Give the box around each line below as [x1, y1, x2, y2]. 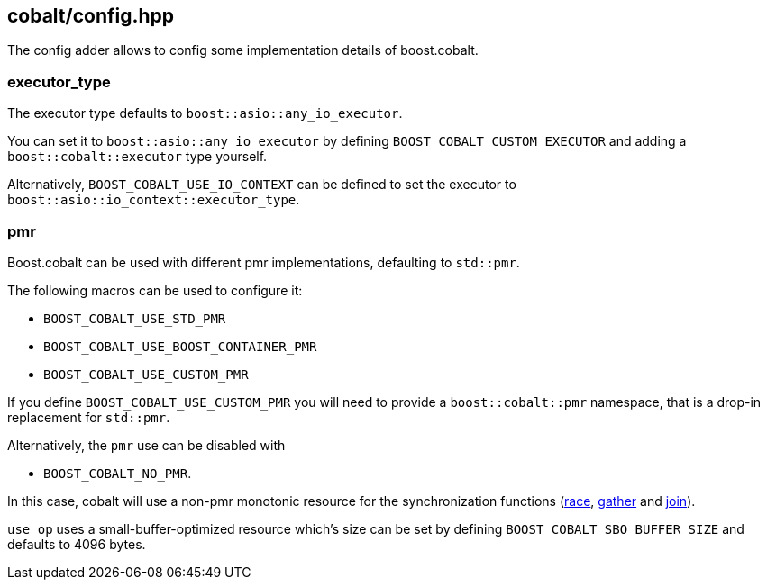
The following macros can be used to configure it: [7, 282, 303, 298]
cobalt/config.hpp [7, 5, 175, 27]
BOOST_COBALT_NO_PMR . [43, 465, 192, 481]
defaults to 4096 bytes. [7, 536, 146, 552]
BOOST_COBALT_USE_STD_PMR [43, 311, 226, 326]
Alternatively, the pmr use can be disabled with [7, 437, 286, 453]
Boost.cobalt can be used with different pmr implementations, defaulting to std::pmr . [7, 254, 520, 270]
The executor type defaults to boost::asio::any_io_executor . [7, 105, 403, 122]
